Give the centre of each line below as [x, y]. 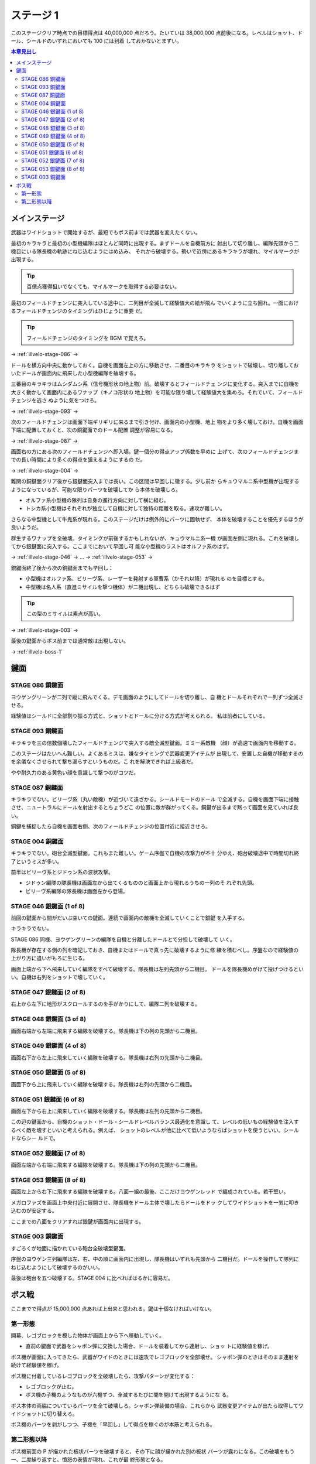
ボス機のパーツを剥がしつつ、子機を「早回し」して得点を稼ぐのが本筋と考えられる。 [113, 1424]
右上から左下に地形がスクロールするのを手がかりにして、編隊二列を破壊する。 [105, 1004]
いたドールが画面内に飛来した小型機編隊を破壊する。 [75, 373]
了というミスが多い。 [37, 861]
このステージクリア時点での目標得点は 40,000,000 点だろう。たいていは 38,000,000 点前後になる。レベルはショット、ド [157, 33]
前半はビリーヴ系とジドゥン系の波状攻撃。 [62, 872]
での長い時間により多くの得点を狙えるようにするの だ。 [78, 460]
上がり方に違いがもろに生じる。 [49, 958]
